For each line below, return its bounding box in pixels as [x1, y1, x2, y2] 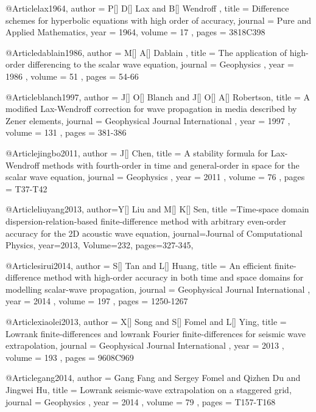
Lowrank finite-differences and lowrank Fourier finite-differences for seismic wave [5, 327, 306, 340]
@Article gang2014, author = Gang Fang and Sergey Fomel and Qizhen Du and [5, 371, 301, 384]
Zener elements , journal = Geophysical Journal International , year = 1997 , [5, 114, 290, 127]
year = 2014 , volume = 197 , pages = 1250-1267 [5, 295, 188, 307]
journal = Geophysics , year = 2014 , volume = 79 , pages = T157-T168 [5, 395, 276, 408]
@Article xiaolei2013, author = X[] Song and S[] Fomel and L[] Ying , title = [5, 315, 287, 328]
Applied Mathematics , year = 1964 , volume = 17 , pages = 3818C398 [5, 26, 265, 38]
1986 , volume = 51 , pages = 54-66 [5, 69, 139, 82]
